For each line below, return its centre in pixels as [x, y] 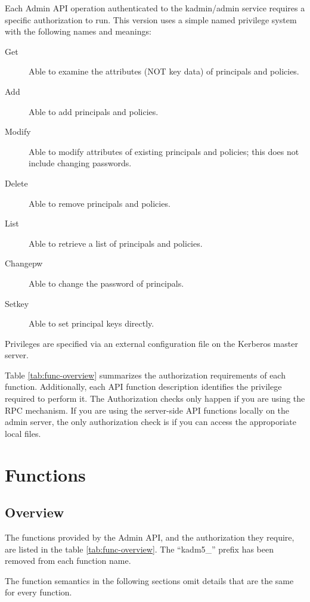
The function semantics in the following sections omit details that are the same [149, 580]
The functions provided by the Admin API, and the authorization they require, [150, 537]
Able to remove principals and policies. [100, 203]
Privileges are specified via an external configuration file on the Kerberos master [151, 343]
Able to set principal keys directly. [92, 323]
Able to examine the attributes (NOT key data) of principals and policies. [164, 71]
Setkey [17, 303]
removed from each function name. [68, 561]
